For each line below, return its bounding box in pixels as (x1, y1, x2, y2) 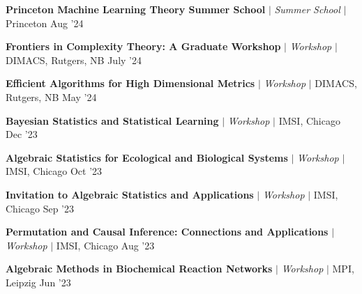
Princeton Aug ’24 (6, 15, 84, 30)
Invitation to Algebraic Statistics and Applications (6, 187, 254, 201)
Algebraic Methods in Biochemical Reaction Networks (6, 261, 273, 276)
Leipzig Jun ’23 (6, 274, 71, 289)
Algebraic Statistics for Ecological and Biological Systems (6, 150, 288, 164)
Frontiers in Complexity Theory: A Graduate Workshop (6, 39, 281, 54)
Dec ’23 (6, 127, 38, 141)
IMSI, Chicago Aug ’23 (56, 238, 155, 252)
